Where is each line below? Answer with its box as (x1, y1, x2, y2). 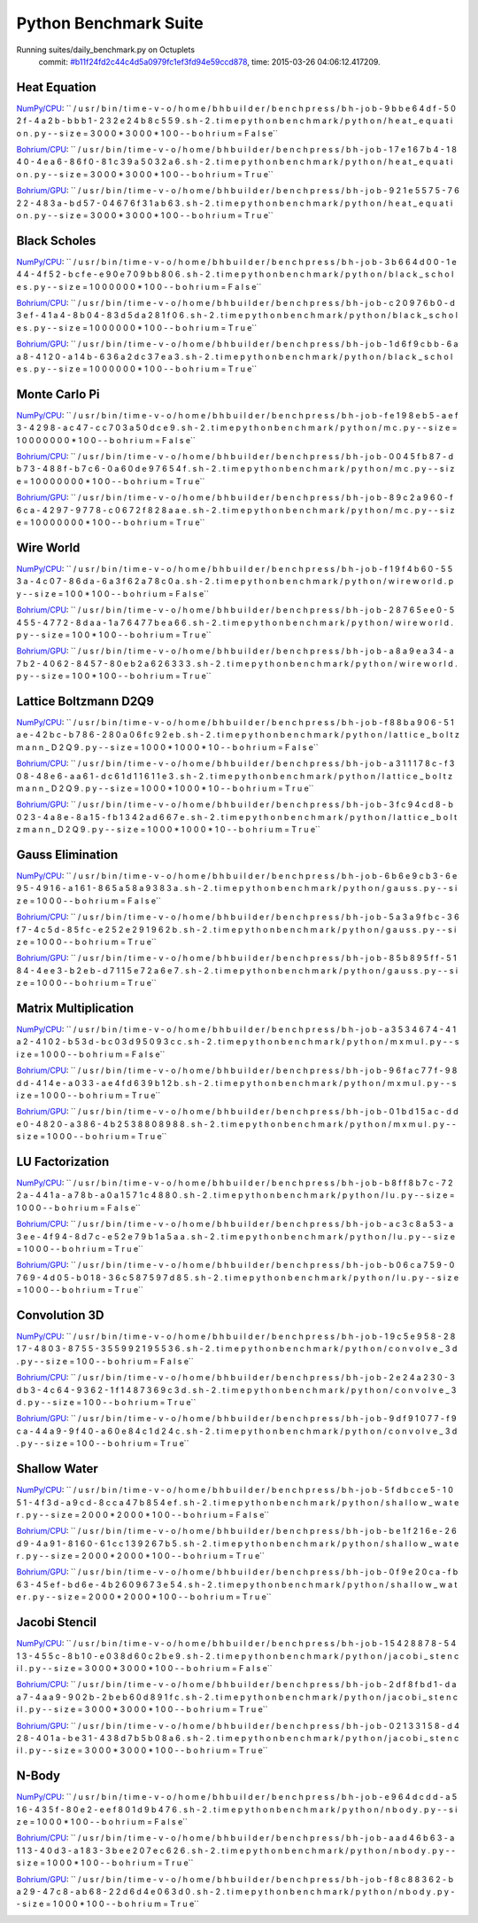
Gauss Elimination (16, 847, 119, 862)
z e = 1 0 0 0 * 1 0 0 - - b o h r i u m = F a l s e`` (16, 1816, 188, 1826)
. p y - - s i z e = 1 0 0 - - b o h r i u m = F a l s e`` (16, 1356, 194, 1366)
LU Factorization (16, 1153, 110, 1169)
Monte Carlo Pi (16, 387, 100, 402)
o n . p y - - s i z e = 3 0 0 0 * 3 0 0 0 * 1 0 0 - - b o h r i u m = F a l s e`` (16, 128, 278, 138)
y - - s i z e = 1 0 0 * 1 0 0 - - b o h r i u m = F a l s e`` (16, 588, 210, 598)
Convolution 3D (16, 1308, 105, 1323)
